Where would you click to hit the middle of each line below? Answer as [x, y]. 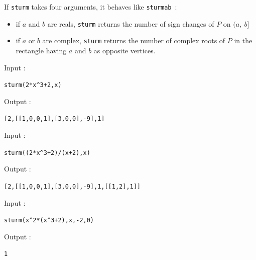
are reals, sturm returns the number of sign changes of [131, 23]
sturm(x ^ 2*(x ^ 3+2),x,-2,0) [49, 221]
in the [243, 40]
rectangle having [41, 50]
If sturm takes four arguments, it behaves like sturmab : [91, 7]
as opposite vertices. [124, 50]
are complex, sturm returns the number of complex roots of [134, 40]
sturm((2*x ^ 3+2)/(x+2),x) [47, 153]
